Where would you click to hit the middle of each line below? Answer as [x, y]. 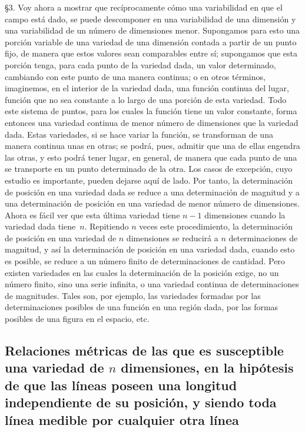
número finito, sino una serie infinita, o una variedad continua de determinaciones [152, 284]
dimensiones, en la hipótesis [207, 368]
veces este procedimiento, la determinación [216, 226]
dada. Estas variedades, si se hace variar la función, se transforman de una [139, 134]
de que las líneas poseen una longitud [121, 385]
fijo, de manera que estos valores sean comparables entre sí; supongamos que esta [151, 53]
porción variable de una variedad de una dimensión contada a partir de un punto [151, 41]
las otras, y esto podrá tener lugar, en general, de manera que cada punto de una [151, 157]
